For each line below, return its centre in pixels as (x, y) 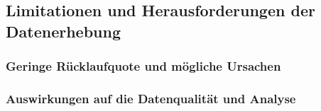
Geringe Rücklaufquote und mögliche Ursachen (143, 66)
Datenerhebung (63, 31)
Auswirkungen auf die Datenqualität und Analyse (151, 98)
